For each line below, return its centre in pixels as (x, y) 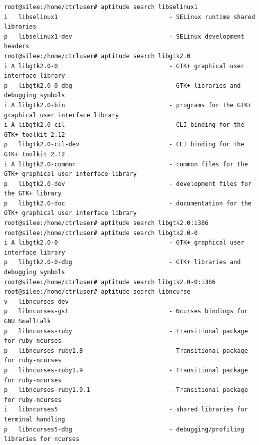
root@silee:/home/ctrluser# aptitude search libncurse (97, 292)
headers (17, 46)
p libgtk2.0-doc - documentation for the (128, 203)
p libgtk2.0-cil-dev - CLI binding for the (124, 145)
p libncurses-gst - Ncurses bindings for (126, 311)
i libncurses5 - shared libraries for (126, 410)
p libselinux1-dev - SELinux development (124, 36)
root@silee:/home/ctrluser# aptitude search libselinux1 (101, 7)
